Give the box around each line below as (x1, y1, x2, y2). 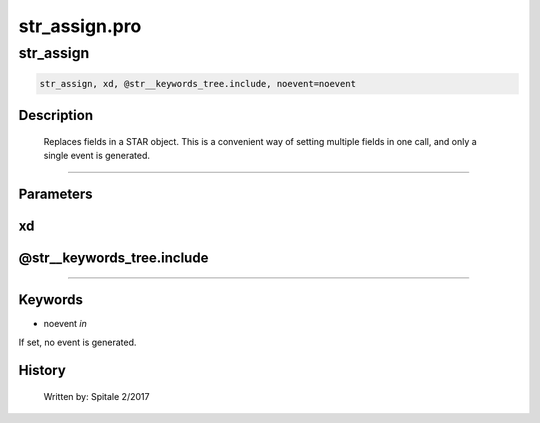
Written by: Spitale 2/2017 (43, 390, 150, 402)
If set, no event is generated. (18, 336, 137, 348)
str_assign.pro (18, 15, 142, 37)
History (18, 362, 67, 379)
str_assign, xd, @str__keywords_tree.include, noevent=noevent (39, 78, 357, 89)
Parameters (18, 186, 93, 202)
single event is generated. (43, 150, 150, 162)
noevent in (43, 318, 87, 330)
